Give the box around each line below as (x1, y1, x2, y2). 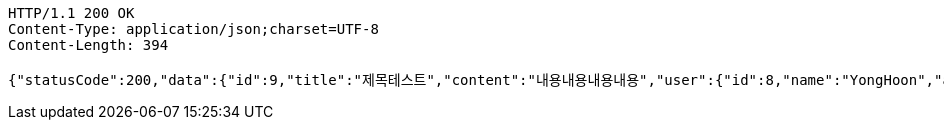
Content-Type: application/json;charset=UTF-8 (8, 21, 379, 37)
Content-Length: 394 (8, 37, 169, 53)
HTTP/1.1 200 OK (8, 5, 135, 21)
